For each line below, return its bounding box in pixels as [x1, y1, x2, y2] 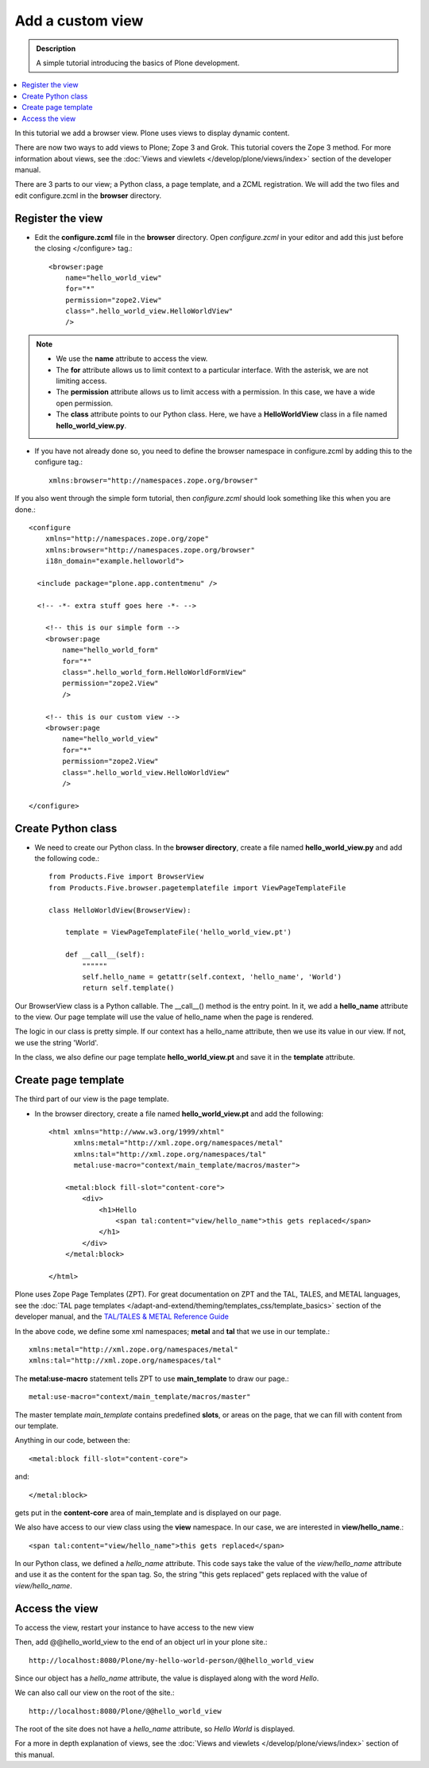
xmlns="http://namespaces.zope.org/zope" [44, 534, 210, 544]
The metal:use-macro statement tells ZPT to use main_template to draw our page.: [14, 1374, 289, 1383]
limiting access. [56, 376, 107, 386]
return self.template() [82, 983, 175, 993]
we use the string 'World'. [14, 1037, 99, 1047]
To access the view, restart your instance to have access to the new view [14, 1623, 254, 1632]
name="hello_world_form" [62, 646, 159, 655]
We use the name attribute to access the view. [56, 354, 208, 363]
